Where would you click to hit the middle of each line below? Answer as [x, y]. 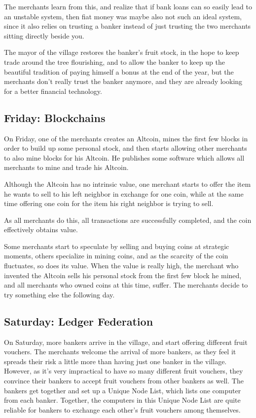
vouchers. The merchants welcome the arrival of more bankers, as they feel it [120, 352]
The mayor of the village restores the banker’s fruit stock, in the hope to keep [122, 52]
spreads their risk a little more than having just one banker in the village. [115, 361]
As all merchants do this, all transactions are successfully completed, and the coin [128, 220]
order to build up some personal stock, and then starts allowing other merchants [126, 148]
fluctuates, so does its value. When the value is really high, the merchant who [121, 266]
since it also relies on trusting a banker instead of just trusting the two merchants [128, 26]
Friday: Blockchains [55, 117]
